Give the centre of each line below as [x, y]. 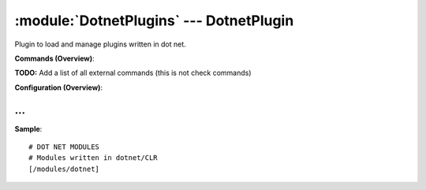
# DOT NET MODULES [64, 147]
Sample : [28, 129]
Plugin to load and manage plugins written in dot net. [101, 44]
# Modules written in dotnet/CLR [93, 158]
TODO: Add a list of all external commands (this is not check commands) [133, 73]
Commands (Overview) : [54, 58]
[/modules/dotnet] [64, 169]
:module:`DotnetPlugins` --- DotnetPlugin [154, 20]
